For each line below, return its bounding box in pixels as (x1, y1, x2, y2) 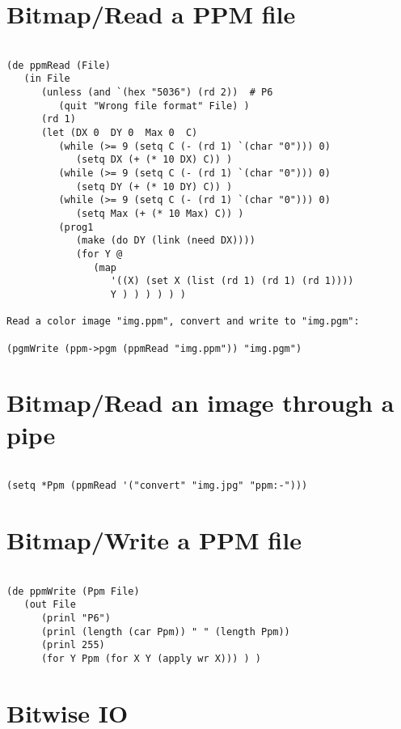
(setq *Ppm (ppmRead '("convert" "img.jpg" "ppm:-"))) (6, 480, 308, 492)
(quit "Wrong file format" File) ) (58, 100, 250, 112)
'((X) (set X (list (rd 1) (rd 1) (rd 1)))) (110, 275, 354, 287)
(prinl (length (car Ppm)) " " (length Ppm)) (40, 625, 290, 638)
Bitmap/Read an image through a (6, 386, 395, 419)
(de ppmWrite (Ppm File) (6, 585, 140, 597)
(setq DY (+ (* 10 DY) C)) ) (75, 180, 233, 193)
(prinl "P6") (40, 612, 111, 624)
